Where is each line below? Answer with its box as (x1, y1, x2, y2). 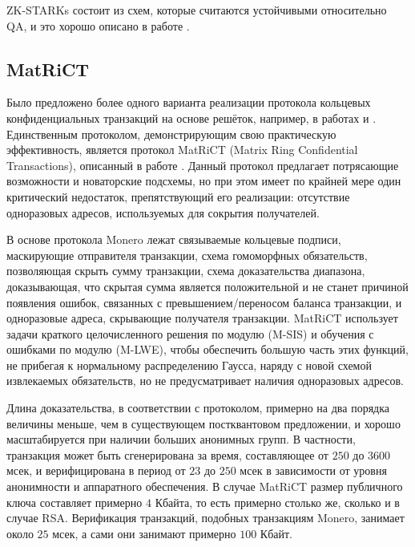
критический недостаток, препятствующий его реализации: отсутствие (6, 188, 350, 205)
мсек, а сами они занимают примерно (52, 525, 236, 541)
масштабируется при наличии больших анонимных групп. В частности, (6, 431, 356, 448)
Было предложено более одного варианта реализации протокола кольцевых (6, 94, 371, 111)
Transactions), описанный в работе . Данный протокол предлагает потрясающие (6, 156, 399, 173)
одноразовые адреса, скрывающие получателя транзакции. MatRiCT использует (6, 310, 398, 326)
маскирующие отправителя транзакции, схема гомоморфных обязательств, (6, 246, 368, 263)
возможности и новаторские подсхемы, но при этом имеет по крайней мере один (6, 172, 401, 189)
